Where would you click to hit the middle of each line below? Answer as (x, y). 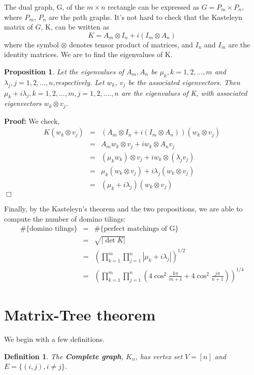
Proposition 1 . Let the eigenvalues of (64, 71)
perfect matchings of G (139, 229)
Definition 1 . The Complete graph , (64, 356)
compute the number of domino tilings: (65, 218)
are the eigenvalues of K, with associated (184, 92)
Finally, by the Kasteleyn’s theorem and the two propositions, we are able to (123, 209)
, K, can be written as (75, 27)
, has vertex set (159, 356)
